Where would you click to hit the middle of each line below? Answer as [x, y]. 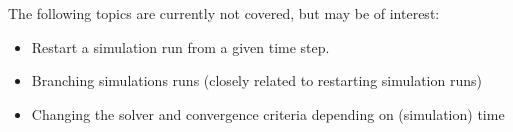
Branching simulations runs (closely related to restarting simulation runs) [256, 80]
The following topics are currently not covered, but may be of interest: [224, 13]
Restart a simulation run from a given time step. [180, 46]
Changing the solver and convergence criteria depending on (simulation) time [268, 113]
